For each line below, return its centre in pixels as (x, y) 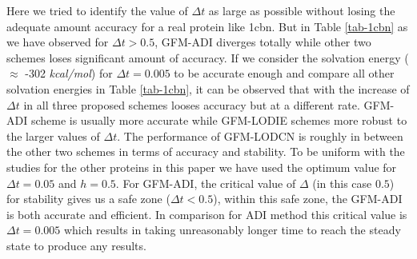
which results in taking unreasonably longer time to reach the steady (232, 230)
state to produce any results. (76, 245)
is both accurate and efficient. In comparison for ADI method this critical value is (207, 214)
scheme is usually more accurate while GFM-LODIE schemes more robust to (219, 120)
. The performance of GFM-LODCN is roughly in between (260, 135)
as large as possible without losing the (302, 10)
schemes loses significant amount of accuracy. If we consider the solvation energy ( (208, 57)
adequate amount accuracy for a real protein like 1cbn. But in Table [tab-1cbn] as (207, 26)
